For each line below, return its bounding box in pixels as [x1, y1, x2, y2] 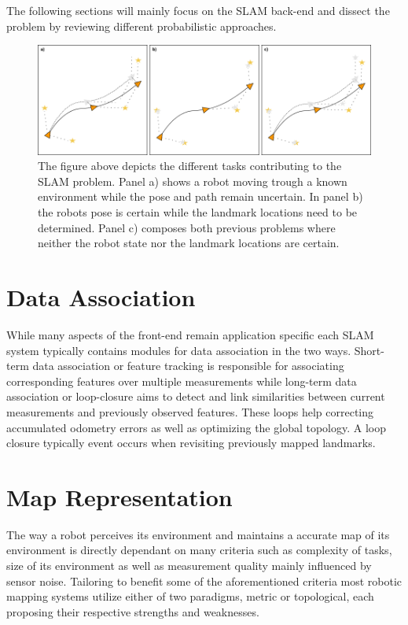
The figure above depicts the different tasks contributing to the [38, 157, 342, 174]
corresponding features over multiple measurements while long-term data [6, 372, 357, 389]
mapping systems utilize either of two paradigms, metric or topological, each [6, 588, 374, 605]
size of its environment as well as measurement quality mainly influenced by [6, 557, 372, 573]
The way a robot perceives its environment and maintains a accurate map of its [6, 526, 390, 542]
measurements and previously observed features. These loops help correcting [6, 403, 374, 420]
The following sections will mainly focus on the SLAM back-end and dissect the [6, 2, 390, 18]
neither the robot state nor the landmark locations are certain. [38, 235, 340, 251]
